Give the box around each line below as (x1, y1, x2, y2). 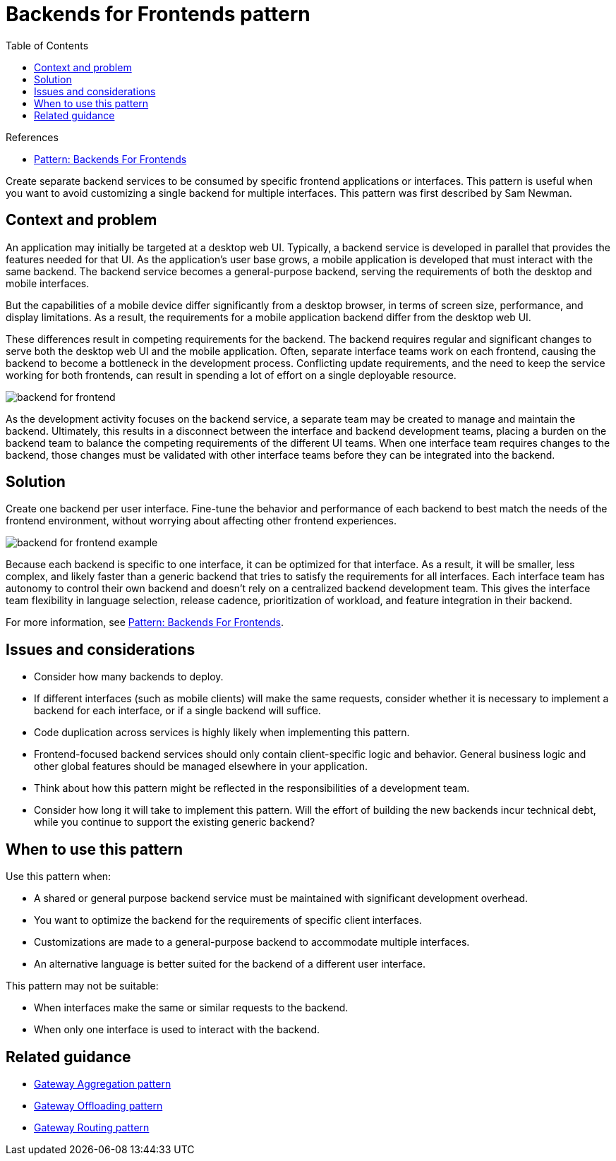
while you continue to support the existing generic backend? (34, 816, 315, 829)
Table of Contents (6, 39, 89, 52)
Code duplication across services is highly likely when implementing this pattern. (34, 726, 410, 739)
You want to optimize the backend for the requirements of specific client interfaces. (34, 914, 422, 927)
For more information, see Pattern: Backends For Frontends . (6, 616, 284, 629)
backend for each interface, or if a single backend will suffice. (34, 704, 321, 717)
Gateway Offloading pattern (34, 1099, 163, 1112)
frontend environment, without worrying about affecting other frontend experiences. (6, 515, 397, 527)
